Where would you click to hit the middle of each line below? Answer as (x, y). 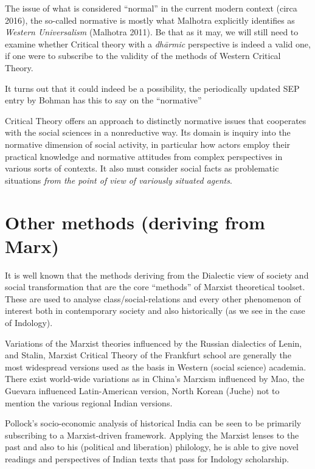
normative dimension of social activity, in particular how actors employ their (148, 144)
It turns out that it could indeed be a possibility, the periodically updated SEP (152, 88)
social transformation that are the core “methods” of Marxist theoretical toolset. (155, 287)
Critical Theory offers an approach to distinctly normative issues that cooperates (156, 120)
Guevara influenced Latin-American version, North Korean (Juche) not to (142, 390)
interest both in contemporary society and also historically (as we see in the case (155, 311)
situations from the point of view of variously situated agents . (119, 180)
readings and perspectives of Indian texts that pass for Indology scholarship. (147, 458)
